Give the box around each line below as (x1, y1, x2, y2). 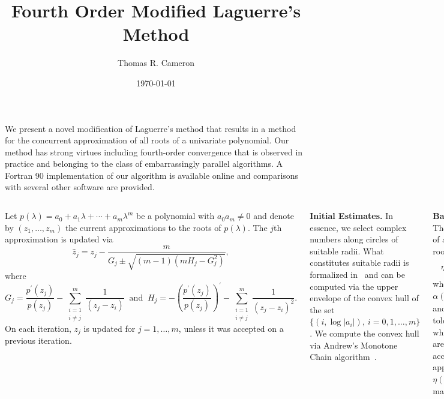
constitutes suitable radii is (310, 256, 409, 269)
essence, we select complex (310, 221, 407, 233)
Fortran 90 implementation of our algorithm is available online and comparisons (5, 169, 299, 181)
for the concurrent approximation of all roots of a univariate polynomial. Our (5, 134, 289, 146)
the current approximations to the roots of (65, 221, 221, 233)
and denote (253, 209, 294, 222)
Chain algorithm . (310, 350, 377, 363)
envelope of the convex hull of (310, 292, 419, 304)
